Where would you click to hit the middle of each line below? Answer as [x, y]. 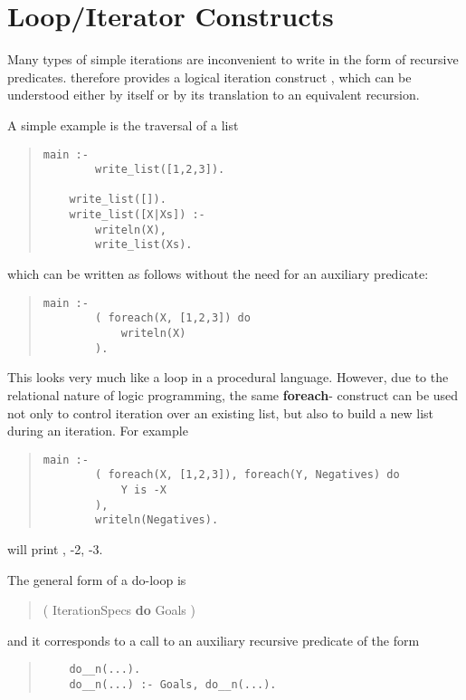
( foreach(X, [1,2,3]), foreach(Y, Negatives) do [247, 475]
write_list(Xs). [144, 245]
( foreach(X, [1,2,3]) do [173, 318]
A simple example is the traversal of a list [123, 125]
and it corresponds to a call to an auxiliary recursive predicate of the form [214, 640]
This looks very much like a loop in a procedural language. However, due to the [228, 377]
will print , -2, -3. [55, 548]
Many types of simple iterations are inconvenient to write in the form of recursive [233, 59]
